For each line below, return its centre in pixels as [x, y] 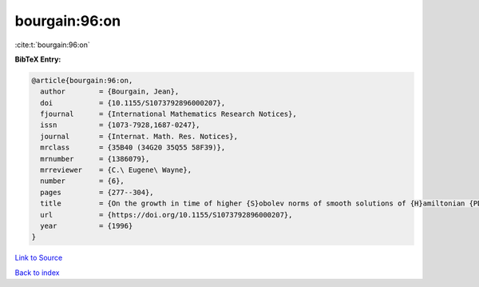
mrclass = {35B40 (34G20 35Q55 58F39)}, [133, 147]
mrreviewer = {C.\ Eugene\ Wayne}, [116, 170]
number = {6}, [83, 181]
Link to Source [39, 258]
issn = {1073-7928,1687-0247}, [120, 125]
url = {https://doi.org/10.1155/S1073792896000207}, [166, 215]
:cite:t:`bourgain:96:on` [53, 45]
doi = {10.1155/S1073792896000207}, [133, 103]
